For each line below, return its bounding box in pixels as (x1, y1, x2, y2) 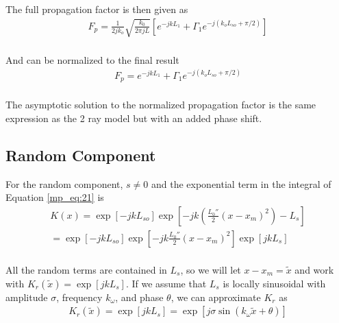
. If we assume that (125, 276, 207, 290)
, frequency (56, 289, 103, 304)
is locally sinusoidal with (223, 276, 326, 290)
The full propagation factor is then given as (5, 2, 188, 16)
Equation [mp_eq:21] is (5, 190, 104, 204)
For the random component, (5, 176, 123, 191)
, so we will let (180, 262, 241, 276)
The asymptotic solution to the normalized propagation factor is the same (5, 97, 316, 112)
